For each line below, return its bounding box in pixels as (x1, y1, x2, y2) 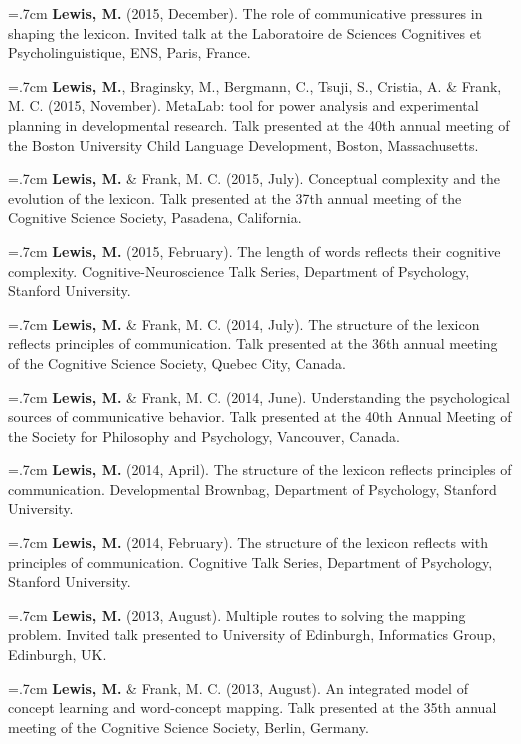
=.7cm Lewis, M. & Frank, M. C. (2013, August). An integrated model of (8, 677, 468, 698)
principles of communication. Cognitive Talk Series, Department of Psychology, (8, 551, 493, 572)
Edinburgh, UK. (8, 644, 107, 665)
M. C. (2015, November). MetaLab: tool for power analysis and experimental (8, 95, 479, 116)
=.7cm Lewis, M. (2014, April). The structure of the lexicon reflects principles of (8, 459, 512, 480)
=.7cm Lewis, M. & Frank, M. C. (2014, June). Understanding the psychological (8, 386, 510, 407)
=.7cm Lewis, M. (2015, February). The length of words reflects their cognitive (8, 240, 501, 261)
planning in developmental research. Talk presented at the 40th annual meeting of (8, 114, 510, 135)
